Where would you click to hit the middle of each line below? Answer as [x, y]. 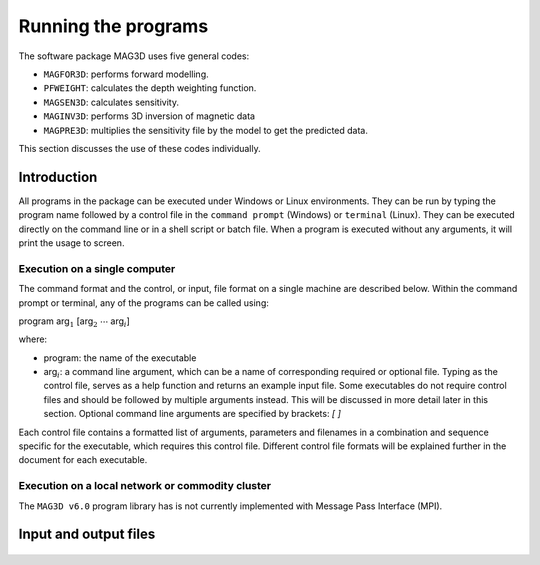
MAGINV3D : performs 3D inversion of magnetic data [149, 116]
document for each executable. [83, 460]
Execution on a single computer [97, 268]
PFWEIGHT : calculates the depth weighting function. [150, 88]
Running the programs [113, 26]
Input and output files [87, 534]
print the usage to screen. [71, 242]
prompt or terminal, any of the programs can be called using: [143, 302]
